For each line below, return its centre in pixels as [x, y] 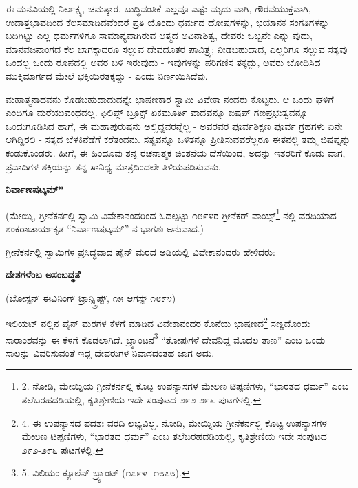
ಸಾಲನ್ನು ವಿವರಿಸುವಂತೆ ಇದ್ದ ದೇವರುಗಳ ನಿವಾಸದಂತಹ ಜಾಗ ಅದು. [110, 352]
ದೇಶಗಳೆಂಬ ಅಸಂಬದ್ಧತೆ [43, 275]
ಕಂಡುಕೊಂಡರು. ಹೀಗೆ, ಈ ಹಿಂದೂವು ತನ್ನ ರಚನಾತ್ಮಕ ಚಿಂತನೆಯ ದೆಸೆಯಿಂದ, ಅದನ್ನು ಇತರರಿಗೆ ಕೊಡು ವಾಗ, [176, 152]
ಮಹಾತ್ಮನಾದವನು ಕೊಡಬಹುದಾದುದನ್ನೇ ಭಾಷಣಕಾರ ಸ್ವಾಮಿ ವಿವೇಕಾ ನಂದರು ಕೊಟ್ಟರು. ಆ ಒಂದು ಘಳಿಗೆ [170, 99]
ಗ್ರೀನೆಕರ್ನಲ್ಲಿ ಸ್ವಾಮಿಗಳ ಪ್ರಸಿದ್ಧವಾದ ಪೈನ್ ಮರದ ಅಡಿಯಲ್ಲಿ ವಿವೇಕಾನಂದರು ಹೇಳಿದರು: [140, 251]
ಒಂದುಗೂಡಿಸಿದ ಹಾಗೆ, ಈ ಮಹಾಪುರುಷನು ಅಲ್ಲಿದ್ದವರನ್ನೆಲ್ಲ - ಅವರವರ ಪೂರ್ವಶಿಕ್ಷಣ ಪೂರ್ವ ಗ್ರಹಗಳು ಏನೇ [174, 125]
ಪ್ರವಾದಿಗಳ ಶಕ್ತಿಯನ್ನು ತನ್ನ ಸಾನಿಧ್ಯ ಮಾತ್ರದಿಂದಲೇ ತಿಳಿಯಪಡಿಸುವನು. [113, 166]
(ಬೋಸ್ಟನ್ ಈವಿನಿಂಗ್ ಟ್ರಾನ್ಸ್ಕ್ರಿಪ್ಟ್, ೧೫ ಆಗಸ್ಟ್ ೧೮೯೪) [91, 297]
